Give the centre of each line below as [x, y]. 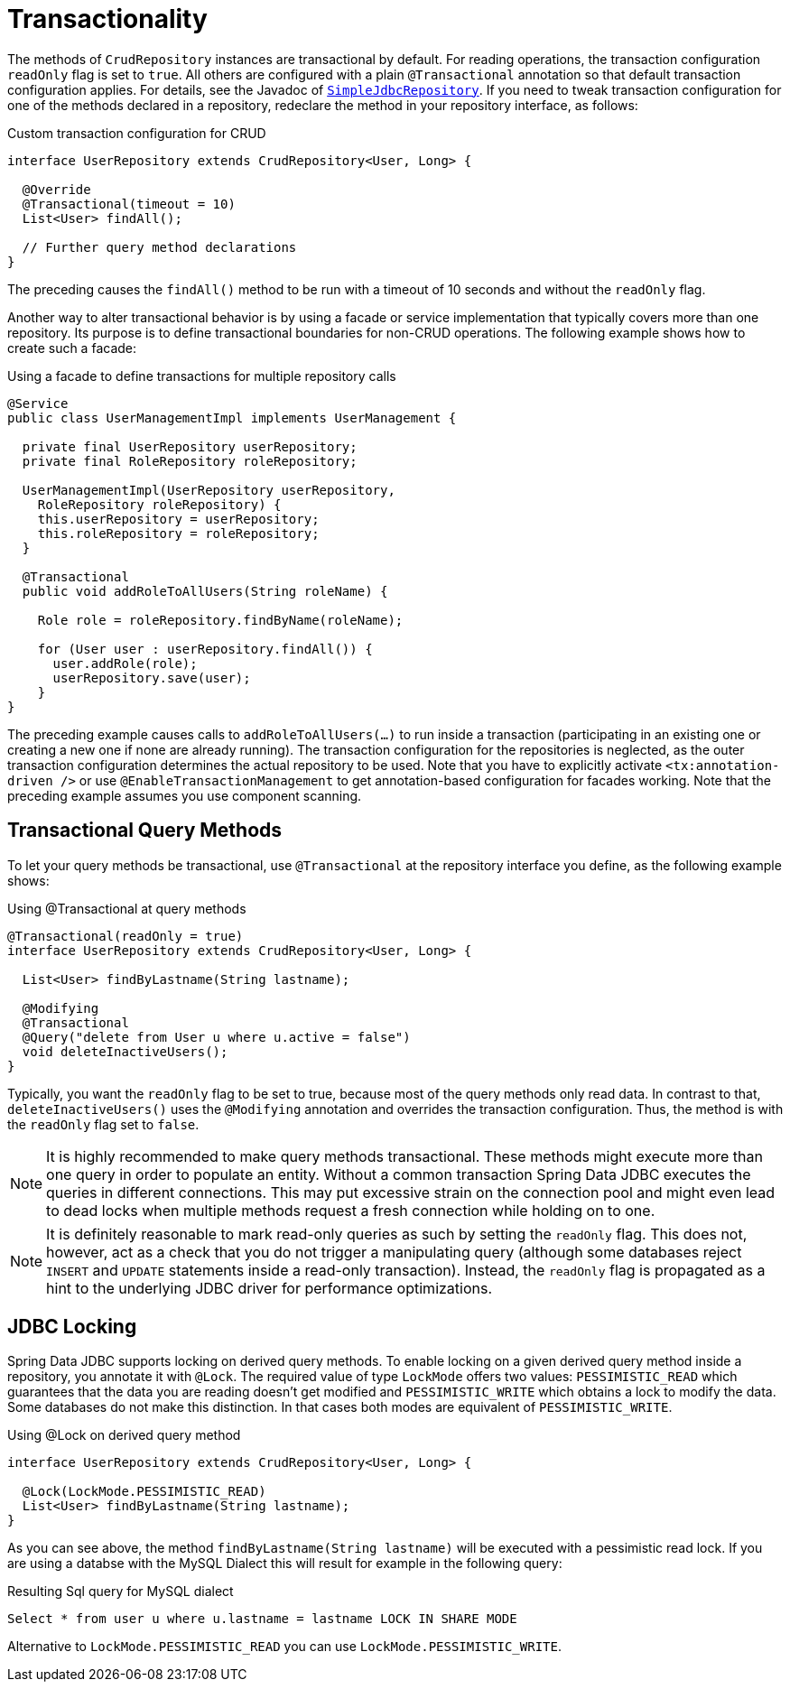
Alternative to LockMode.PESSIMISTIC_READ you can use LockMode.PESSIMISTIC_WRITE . [284, 1647]
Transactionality [107, 19]
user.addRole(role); [125, 663]
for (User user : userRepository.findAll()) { [205, 649]
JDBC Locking [72, 1327]
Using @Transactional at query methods [127, 908]
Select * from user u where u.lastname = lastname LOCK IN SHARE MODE [262, 1619]
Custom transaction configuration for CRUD [137, 133]
